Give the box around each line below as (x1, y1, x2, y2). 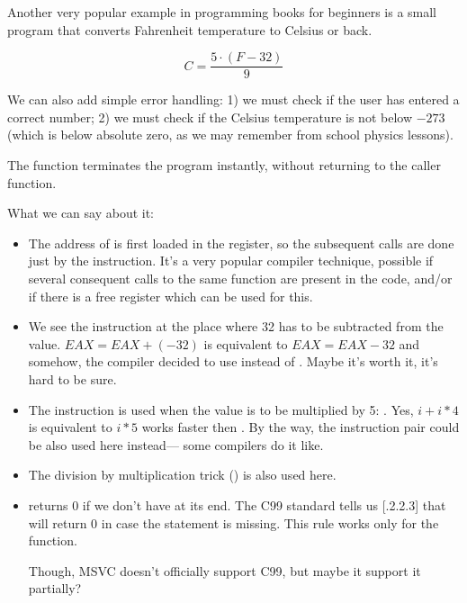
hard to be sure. (28, 369, 117, 388)
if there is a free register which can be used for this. (28, 286, 313, 305)
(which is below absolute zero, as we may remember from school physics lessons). (7, 125, 454, 144)
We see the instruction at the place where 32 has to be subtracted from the (28, 317, 444, 336)
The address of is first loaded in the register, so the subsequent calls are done (28, 233, 454, 252)
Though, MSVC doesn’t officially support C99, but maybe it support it (28, 561, 421, 580)
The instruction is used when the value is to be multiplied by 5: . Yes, (28, 400, 414, 418)
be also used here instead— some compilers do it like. (28, 435, 324, 454)
